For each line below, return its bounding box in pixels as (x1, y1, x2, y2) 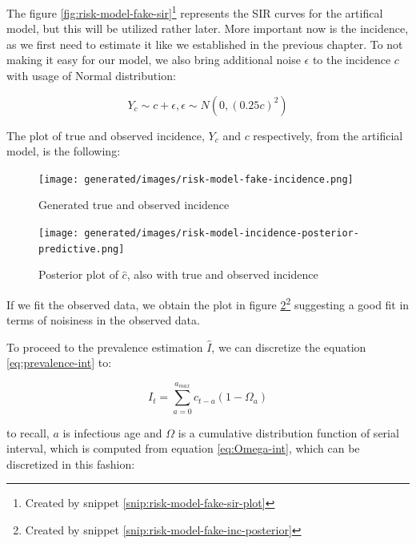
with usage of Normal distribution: (6, 67, 176, 84)
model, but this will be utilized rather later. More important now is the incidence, (6, 20, 409, 37)
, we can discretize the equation (211, 338, 366, 355)
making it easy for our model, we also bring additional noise (6, 51, 301, 68)
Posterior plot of (38, 266, 118, 283)
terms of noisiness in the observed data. (6, 312, 200, 328)
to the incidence (312, 51, 391, 68)
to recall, (6, 424, 50, 441)
